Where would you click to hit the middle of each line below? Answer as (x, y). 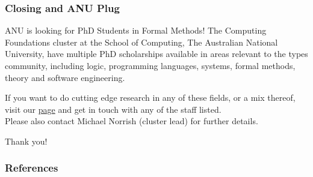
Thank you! (26, 141)
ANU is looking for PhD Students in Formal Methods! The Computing (136, 30)
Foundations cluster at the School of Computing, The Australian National (141, 42)
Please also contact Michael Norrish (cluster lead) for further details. (132, 121)
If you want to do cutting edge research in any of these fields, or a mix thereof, (150, 97)
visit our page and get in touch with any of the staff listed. (113, 109)
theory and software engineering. (65, 77)
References (32, 168)
